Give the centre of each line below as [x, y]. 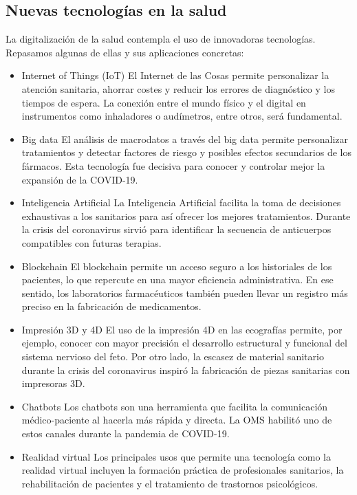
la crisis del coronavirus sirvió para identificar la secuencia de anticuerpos [176, 229]
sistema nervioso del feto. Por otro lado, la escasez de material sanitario [173, 356]
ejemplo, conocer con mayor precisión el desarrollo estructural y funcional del [184, 343]
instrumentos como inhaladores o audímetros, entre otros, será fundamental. [182, 116]
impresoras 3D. [53, 383]
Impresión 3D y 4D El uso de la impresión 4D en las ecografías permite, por [182, 329]
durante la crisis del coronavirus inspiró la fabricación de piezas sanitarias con [186, 370]
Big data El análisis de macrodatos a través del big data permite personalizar [185, 139]
